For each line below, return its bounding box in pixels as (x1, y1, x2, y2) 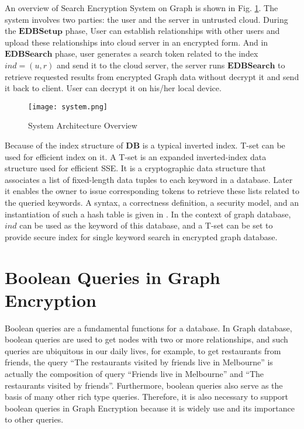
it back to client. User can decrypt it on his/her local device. (5, 82, 222, 94)
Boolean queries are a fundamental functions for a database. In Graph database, (5, 321, 292, 334)
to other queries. (5, 413, 64, 425)
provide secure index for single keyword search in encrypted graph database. (5, 230, 278, 243)
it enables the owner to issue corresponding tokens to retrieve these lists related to (5, 185, 300, 197)
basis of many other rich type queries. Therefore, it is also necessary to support (5, 390, 289, 403)
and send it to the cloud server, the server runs (56, 58, 225, 71)
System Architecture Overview (28, 119, 137, 132)
